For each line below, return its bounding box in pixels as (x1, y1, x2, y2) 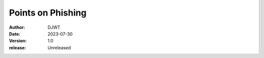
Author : (9, 24, 25, 30)
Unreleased (47, 44, 71, 51)
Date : (9, 31, 21, 37)
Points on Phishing (9, 7, 87, 18)
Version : (9, 38, 27, 44)
